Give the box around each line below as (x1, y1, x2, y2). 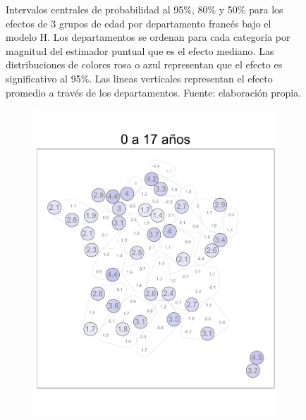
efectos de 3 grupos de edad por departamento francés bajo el (6, 16, 271, 30)
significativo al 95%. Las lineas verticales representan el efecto (6, 70, 273, 85)
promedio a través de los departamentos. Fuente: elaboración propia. (6, 85, 302, 99)
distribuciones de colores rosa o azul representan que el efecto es (6, 57, 283, 72)
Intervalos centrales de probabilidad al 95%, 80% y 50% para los (6, 2, 283, 16)
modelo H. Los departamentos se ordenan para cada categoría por (6, 30, 290, 44)
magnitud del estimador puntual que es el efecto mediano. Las (6, 43, 274, 58)
